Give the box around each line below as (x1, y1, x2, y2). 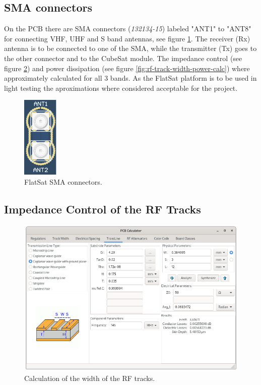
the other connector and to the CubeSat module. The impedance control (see (4, 52, 242, 63)
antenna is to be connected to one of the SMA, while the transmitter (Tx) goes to (4, 43, 257, 53)
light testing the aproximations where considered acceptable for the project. (4, 82, 238, 93)
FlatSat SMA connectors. (24, 176, 102, 187)
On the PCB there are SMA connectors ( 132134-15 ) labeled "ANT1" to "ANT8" (4, 23, 251, 34)
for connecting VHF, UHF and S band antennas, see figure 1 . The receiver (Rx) (4, 33, 250, 43)
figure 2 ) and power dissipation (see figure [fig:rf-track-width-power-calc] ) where (4, 63, 250, 73)
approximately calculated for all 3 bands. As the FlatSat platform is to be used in (4, 73, 257, 83)
